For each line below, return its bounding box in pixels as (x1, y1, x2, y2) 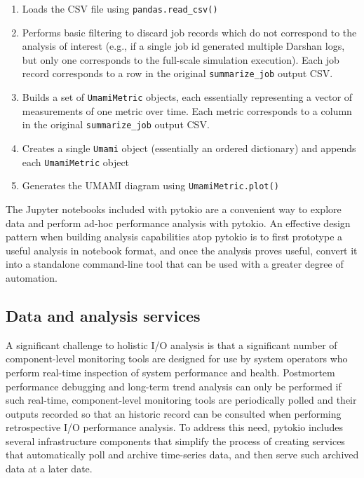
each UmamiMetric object (22, 154, 130, 169)
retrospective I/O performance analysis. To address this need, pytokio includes (6, 420, 344, 435)
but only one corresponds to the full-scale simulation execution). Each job (22, 52, 339, 67)
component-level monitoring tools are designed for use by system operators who (6, 351, 348, 366)
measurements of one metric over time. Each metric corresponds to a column (22, 103, 352, 118)
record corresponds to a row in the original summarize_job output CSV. (22, 66, 333, 81)
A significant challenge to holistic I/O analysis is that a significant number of (6, 337, 337, 352)
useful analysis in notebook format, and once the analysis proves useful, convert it (6, 243, 358, 257)
